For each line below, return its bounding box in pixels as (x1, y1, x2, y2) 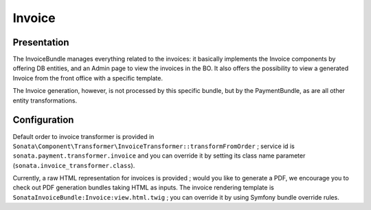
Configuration (12, 114, 74, 126)
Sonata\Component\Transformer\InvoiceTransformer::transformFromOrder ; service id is (12, 142, 295, 150)
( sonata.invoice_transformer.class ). (12, 161, 135, 169)
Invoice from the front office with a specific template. (12, 74, 163, 82)
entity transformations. (12, 96, 78, 105)
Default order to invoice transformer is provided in (12, 132, 155, 140)
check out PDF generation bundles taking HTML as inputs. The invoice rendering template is (12, 183, 274, 192)
